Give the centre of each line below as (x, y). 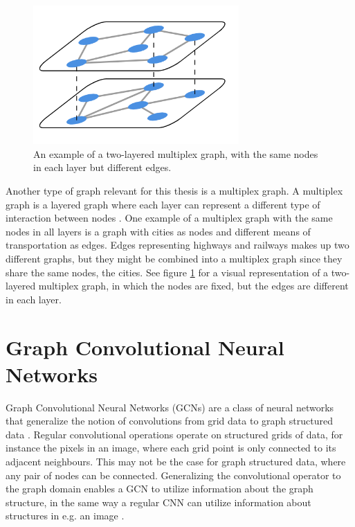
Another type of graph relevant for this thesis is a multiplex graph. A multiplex (174, 190)
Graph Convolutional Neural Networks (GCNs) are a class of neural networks (170, 407)
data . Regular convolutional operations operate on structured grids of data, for (174, 434)
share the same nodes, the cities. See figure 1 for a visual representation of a (167, 272)
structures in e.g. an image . (65, 516)
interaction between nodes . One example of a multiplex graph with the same (169, 218)
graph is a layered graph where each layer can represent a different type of (163, 204)
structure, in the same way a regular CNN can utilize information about (158, 502)
